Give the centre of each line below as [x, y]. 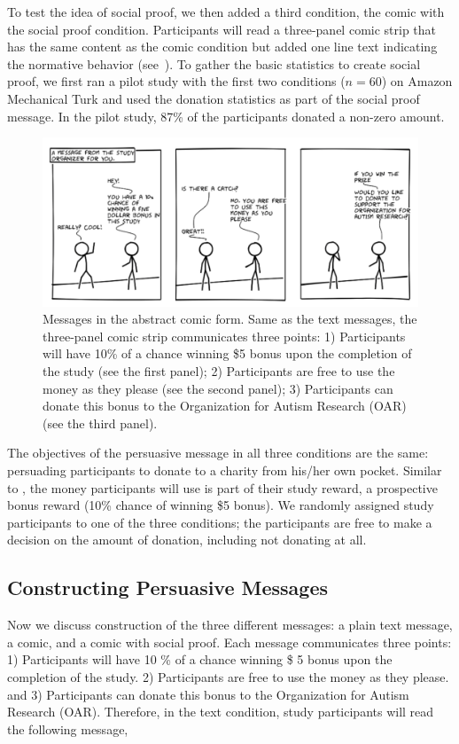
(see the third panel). [100, 423]
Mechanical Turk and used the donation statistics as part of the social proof [214, 98]
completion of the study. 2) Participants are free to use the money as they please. [228, 676]
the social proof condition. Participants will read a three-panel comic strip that [222, 29]
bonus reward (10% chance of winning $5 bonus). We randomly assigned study [221, 505]
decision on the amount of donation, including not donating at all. [187, 540]
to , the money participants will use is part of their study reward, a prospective [222, 487]
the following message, [68, 728]
